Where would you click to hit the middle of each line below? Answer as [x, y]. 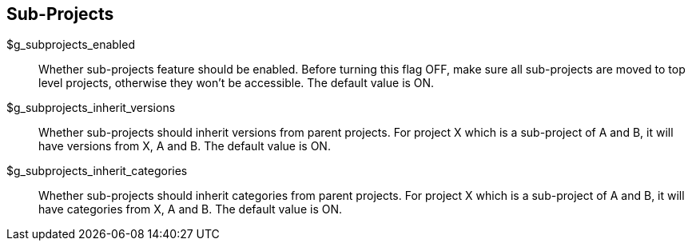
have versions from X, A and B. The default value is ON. [185, 146]
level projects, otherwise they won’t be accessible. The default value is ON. [237, 83]
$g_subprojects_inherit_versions [91, 108]
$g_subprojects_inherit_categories [97, 171]
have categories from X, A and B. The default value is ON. [191, 209]
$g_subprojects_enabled [71, 45]
